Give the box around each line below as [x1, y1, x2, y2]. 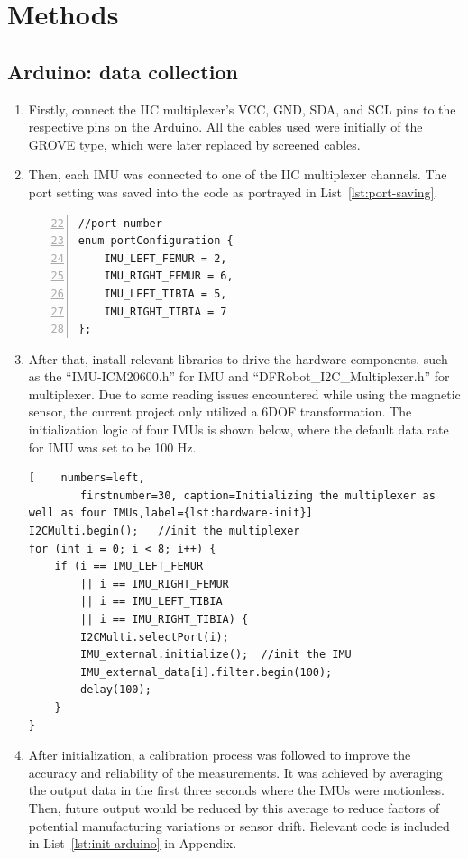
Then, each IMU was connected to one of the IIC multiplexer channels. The [28, 165, 447, 184]
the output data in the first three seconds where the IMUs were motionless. [28, 781, 445, 800]
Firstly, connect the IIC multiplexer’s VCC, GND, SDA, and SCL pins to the [28, 99, 456, 118]
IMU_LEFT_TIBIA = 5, [104, 287, 227, 300]
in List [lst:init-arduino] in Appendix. [28, 834, 237, 853]
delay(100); [80, 683, 151, 697]
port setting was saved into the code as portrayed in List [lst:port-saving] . [28, 182, 438, 201]
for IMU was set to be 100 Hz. [28, 437, 197, 456]
